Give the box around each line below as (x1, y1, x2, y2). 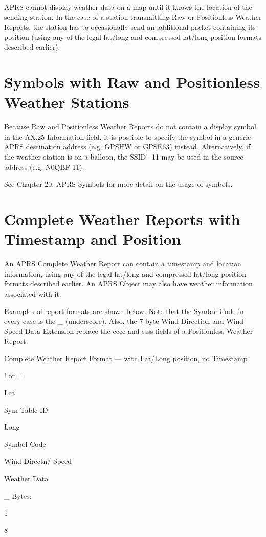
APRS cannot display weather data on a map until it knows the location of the (4, 2, 252, 12)
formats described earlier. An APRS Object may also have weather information (4, 278, 253, 289)
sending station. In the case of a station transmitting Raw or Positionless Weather (4, 11, 262, 22)
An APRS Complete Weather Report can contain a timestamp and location (4, 258, 241, 269)
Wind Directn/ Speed (4, 456, 72, 466)
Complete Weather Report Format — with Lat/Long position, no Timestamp (4, 352, 248, 363)
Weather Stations (4, 92, 129, 113)
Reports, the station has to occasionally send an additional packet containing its (4, 21, 256, 32)
